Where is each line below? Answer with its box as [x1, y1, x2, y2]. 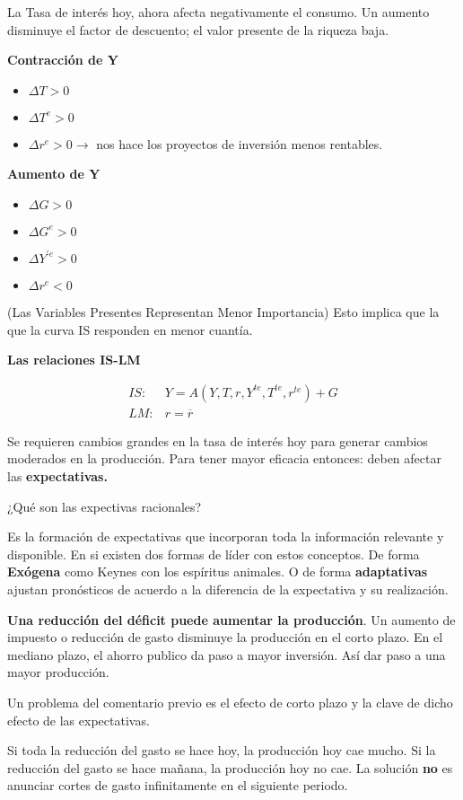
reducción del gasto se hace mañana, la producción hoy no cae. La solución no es [7, 758, 453, 777]
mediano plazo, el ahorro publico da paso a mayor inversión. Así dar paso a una [7, 645, 446, 664]
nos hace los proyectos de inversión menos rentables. [96, 134, 383, 153]
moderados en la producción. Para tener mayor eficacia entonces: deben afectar [7, 449, 441, 468]
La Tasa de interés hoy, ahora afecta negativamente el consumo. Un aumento [7, 3, 430, 21]
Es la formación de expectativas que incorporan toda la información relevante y [7, 527, 444, 546]
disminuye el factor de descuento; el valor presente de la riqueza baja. [7, 20, 389, 39]
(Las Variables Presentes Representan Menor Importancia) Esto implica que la [7, 302, 440, 321]
